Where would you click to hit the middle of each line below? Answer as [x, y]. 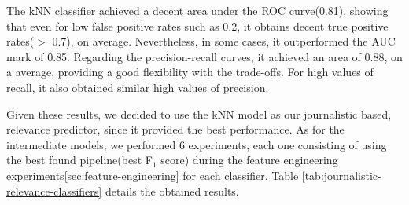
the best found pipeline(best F [79, 160]
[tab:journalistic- [341, 175]
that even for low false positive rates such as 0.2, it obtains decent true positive [197, 26]
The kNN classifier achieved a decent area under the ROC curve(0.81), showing [197, 10]
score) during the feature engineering [249, 160]
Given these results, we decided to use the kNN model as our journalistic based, [199, 113]
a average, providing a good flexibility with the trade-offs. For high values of [190, 72]
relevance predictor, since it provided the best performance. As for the [175, 129]
